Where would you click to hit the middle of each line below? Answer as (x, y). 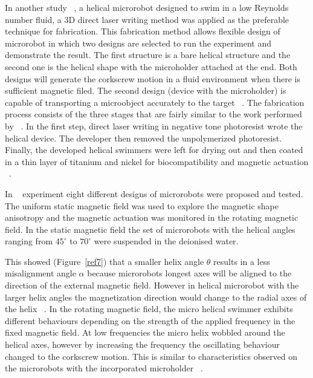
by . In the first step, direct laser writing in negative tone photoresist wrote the (154, 125)
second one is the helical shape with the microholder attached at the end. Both (151, 66)
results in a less (242, 261)
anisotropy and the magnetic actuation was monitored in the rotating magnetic (152, 217)
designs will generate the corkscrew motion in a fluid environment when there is (153, 78)
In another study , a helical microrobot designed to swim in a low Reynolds (147, 7)
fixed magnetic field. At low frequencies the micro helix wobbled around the (145, 332)
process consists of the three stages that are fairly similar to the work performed (153, 114)
